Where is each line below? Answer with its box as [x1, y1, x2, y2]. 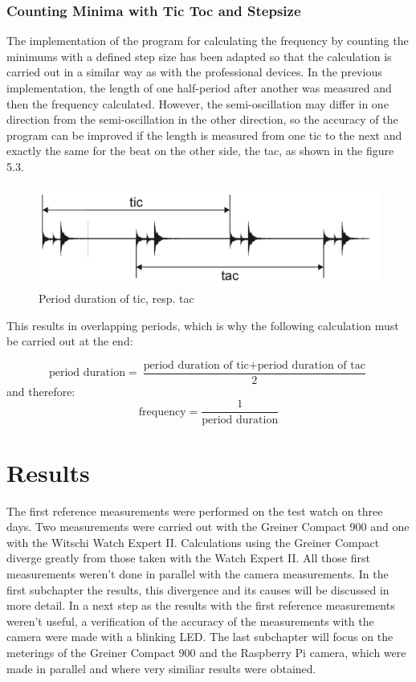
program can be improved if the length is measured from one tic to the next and [6, 126, 402, 143]
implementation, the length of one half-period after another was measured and [6, 80, 392, 96]
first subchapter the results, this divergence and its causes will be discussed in [6, 581, 389, 598]
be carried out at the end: [6, 333, 133, 349]
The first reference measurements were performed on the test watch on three [6, 502, 383, 519]
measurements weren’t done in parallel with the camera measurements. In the [6, 566, 389, 582]
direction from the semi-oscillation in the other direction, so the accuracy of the [6, 111, 398, 128]
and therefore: [6, 382, 75, 399]
